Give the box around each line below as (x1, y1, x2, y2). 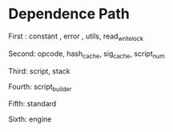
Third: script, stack (8, 66, 70, 76)
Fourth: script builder (8, 82, 72, 93)
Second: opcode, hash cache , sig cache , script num (8, 49, 166, 60)
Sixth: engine (8, 114, 52, 124)
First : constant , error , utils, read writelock (8, 31, 144, 42)
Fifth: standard (8, 99, 57, 109)
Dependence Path (8, 5, 131, 23)
